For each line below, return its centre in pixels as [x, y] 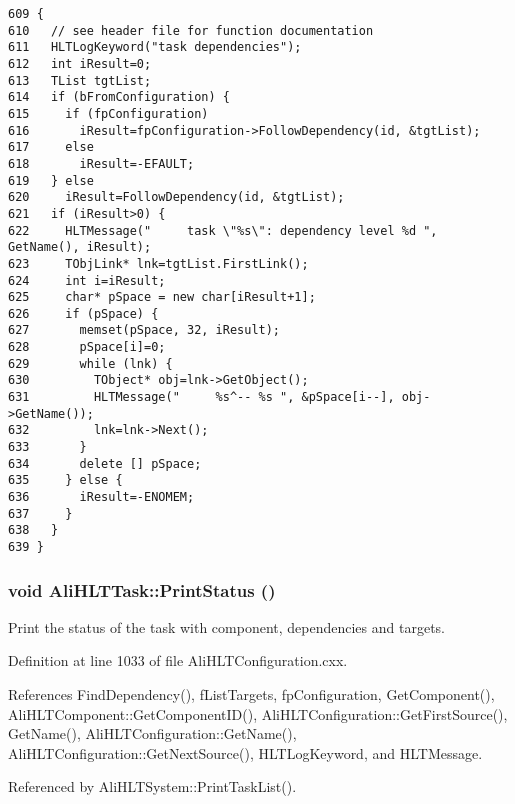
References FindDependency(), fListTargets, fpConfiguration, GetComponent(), [251, 694]
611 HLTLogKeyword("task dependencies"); [155, 47]
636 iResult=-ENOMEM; [101, 497]
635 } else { [65, 480]
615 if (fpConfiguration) [108, 113]
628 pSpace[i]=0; [87, 347]
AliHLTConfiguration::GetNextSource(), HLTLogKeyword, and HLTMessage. [245, 752]
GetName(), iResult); [80, 247]
